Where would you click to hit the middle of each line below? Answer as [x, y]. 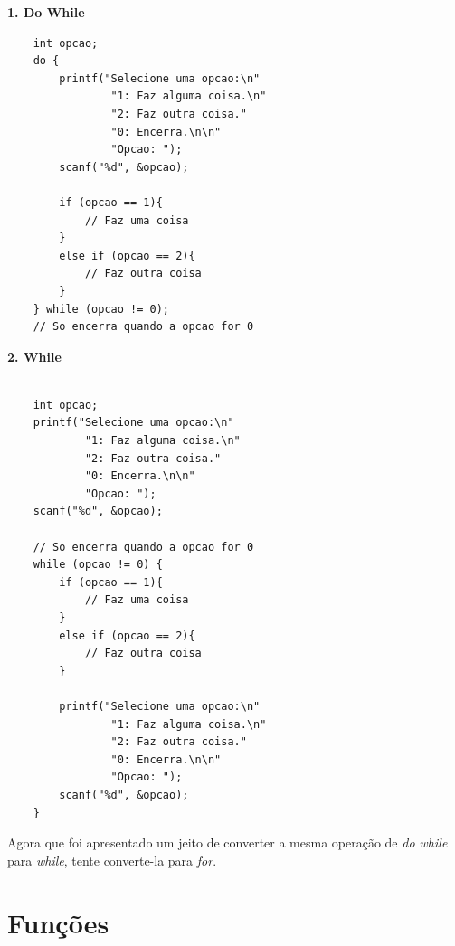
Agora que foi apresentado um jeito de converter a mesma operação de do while [227, 842]
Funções [58, 922]
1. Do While [46, 12]
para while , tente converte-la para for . [112, 860]
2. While [34, 356]
